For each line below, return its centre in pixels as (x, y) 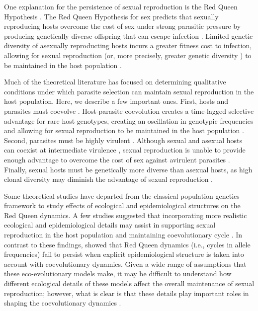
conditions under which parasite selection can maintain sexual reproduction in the (129, 91)
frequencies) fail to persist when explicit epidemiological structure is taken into (124, 254)
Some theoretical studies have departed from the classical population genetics (122, 195)
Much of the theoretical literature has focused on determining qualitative (115, 82)
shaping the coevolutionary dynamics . (63, 303)
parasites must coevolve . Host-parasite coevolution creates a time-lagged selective (129, 111)
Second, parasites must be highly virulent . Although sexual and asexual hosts (123, 140)
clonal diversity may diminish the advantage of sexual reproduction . (108, 179)
